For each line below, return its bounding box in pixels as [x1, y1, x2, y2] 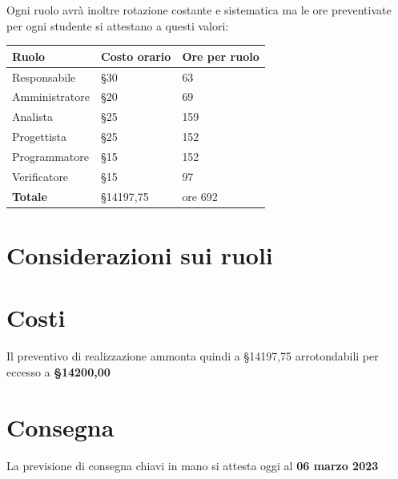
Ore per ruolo [182, 47, 259, 64]
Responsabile [12, 68, 76, 85]
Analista [12, 108, 54, 125]
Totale [12, 187, 47, 204]
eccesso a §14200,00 [6, 363, 111, 380]
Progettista [12, 128, 66, 145]
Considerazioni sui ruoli [6, 238, 273, 271]
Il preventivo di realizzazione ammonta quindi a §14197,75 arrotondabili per [6, 348, 379, 364]
